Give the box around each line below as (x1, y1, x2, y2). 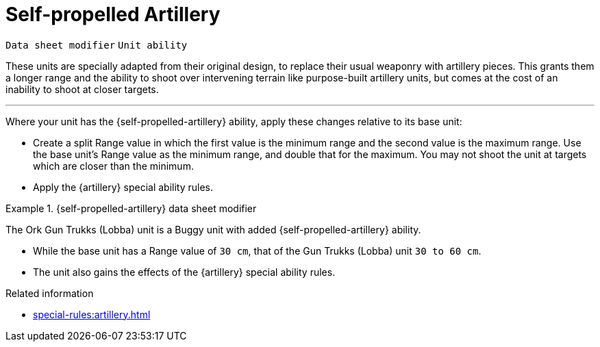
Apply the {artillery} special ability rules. (33, 181, 214, 193)
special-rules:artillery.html (33, 308, 151, 320)
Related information (5, 287, 94, 299)
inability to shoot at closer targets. (5, 83, 159, 95)
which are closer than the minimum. (33, 159, 194, 172)
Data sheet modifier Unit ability (5, 39, 188, 51)
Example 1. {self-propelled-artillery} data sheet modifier (5, 202, 257, 214)
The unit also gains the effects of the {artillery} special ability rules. (33, 266, 336, 278)
